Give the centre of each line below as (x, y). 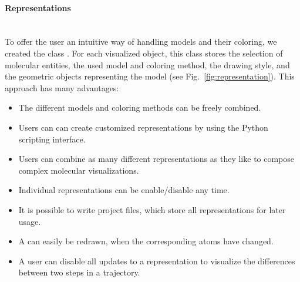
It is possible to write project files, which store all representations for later (152, 209)
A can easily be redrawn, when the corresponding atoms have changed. (146, 241)
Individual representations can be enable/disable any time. (124, 190)
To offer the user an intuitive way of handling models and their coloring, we (141, 42)
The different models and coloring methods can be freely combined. (140, 107)
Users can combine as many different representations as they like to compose (156, 159)
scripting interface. (52, 139)
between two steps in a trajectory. (79, 272)
